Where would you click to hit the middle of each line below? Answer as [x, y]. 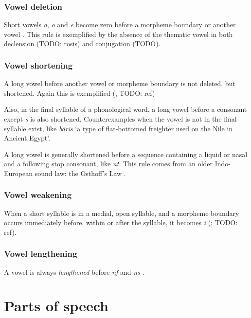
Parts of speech [56, 305]
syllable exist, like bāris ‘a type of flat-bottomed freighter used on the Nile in [118, 128]
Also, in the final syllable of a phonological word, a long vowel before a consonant [125, 109]
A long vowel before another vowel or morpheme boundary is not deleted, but [120, 83]
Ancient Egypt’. [27, 138]
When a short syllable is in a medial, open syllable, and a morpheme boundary [122, 213]
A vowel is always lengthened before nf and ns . [74, 272]
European [18, 173]
